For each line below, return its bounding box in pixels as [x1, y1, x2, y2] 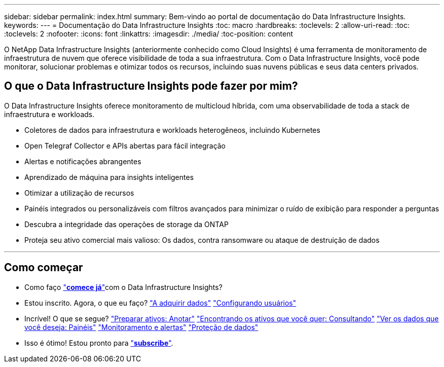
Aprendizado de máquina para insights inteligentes [24, 172, 194, 181]
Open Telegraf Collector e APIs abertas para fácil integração [24, 141, 226, 150]
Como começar [4, 261, 83, 274]
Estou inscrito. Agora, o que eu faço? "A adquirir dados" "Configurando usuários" [24, 298, 297, 307]
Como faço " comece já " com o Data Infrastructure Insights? [24, 282, 223, 291]
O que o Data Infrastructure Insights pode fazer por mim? [4, 80, 298, 93]
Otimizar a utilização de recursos [24, 188, 134, 197]
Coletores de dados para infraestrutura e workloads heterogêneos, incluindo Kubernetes [24, 125, 320, 134]
